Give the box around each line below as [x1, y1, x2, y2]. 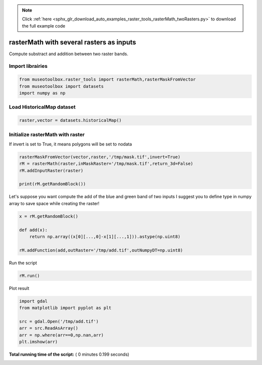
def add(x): [19, 227, 48, 233]
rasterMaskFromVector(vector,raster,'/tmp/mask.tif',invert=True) [19, 154, 180, 159]
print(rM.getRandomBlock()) [19, 181, 86, 187]
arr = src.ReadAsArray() [19, 325, 79, 331]
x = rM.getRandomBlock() [19, 213, 79, 219]
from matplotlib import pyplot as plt [19, 305, 112, 311]
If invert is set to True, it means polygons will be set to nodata [9, 141, 132, 147]
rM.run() [19, 273, 40, 278]
